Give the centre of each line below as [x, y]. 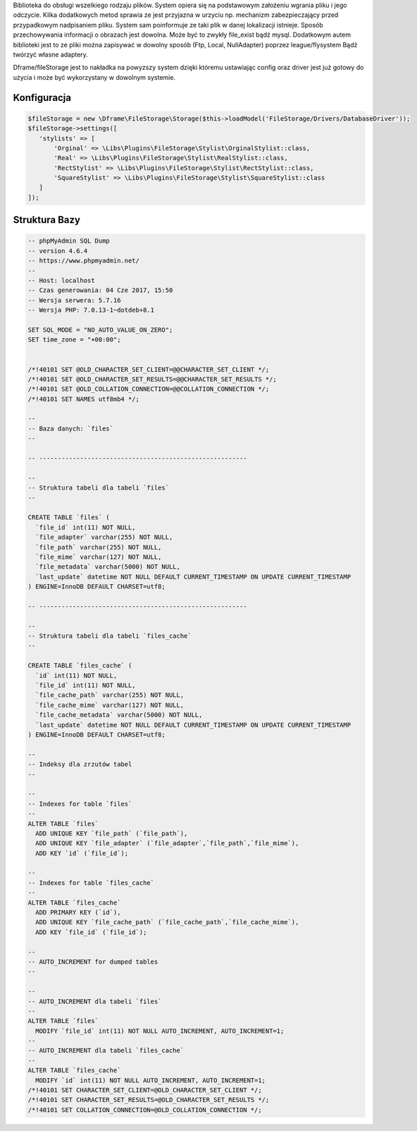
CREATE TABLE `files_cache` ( [80, 666]
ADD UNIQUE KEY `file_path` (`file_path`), [112, 833]
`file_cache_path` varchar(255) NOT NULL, [110, 695]
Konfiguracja [42, 98]
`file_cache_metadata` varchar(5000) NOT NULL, [119, 715]
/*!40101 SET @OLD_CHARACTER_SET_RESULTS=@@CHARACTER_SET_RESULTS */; [153, 379]
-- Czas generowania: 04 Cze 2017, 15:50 [100, 290]
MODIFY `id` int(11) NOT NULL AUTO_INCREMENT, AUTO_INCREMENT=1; [151, 1080]
